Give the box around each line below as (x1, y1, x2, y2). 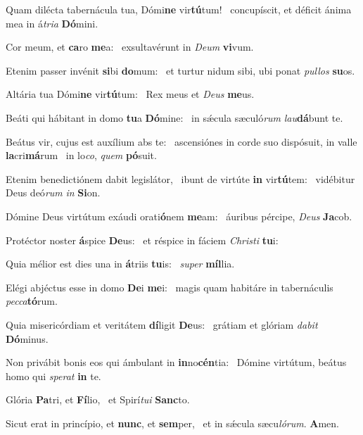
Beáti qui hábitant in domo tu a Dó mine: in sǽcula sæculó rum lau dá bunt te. (6, 110, 343, 125)
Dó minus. (6, 331, 49, 346)
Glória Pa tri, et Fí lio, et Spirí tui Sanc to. (6, 392, 190, 407)
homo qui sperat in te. (6, 368, 101, 383)
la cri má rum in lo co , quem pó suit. (6, 148, 157, 163)
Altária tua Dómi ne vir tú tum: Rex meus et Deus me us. (6, 87, 255, 101)
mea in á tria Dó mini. (6, 15, 98, 30)
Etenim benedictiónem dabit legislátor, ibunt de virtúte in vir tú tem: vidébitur (6, 171, 355, 186)
